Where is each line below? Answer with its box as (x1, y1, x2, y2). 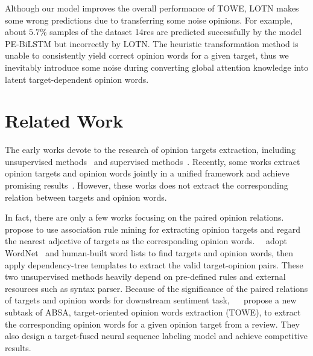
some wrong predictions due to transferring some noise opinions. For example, (5, 13, 292, 26)
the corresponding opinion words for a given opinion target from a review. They (5, 317, 300, 330)
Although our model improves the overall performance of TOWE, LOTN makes (5, 2, 299, 14)
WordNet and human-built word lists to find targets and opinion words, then (5, 247, 294, 259)
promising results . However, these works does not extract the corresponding (5, 179, 288, 192)
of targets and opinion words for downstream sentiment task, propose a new (5, 294, 297, 306)
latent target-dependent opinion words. (5, 73, 149, 85)
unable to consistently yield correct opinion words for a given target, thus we (5, 49, 289, 62)
